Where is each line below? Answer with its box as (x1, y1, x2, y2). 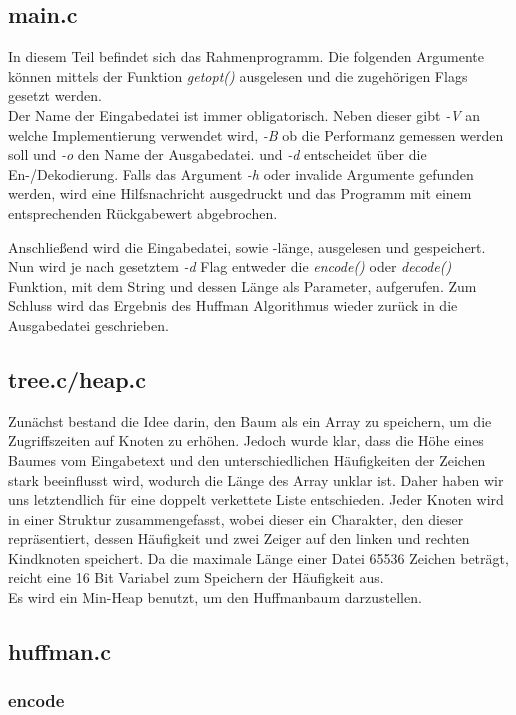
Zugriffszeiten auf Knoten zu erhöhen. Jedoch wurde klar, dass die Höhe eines (8, 430, 484, 451)
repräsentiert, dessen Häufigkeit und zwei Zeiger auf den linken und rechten (8, 528, 470, 549)
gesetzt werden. (8, 85, 102, 106)
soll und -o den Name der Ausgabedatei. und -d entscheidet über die (8, 144, 427, 165)
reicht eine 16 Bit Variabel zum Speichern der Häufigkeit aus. (8, 567, 384, 588)
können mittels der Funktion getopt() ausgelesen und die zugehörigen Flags (8, 65, 468, 86)
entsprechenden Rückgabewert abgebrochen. (8, 202, 278, 223)
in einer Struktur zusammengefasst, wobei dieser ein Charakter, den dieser (8, 508, 464, 529)
